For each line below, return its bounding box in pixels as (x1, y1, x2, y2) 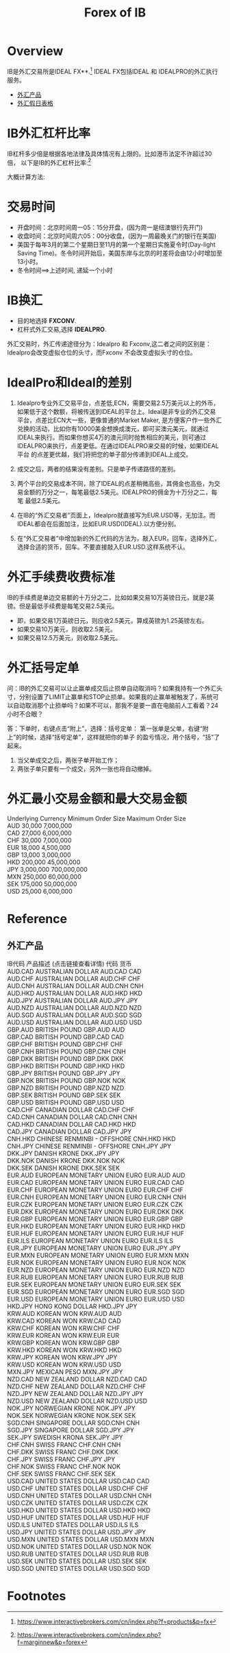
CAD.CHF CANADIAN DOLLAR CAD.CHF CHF (7, 1105, 135, 1114)
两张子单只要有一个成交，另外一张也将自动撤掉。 (16, 764, 155, 772)
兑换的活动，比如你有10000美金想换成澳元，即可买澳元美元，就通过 (16, 425, 209, 432)
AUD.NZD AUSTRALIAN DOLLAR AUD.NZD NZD (7, 1003, 142, 1012)
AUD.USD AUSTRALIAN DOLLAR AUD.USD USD (7, 1018, 142, 1026)
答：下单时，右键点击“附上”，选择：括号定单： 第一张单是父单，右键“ (7, 724, 203, 733)
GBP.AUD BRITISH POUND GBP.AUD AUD (7, 1025, 125, 1033)
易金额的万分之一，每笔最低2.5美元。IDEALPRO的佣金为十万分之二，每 (16, 488, 218, 496)
